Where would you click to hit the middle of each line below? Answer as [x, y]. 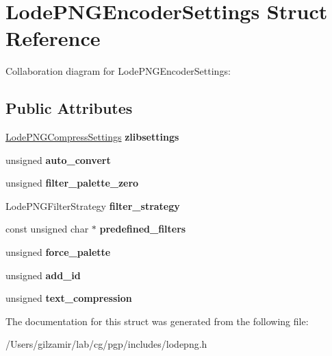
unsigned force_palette [58, 252]
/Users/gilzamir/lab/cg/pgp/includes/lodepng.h [106, 344]
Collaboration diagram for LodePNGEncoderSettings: [118, 71]
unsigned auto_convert [58, 159]
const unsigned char [47, 229]
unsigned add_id [43, 275]
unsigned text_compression [69, 298]
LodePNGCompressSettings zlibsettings [92, 137]
